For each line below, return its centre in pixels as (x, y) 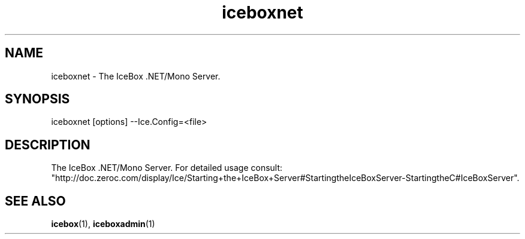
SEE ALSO (35, 201)
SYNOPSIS (37, 99)
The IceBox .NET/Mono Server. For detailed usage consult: (167, 168)
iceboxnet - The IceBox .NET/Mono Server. (136, 76)
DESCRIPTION (48, 145)
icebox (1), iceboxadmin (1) (103, 224)
